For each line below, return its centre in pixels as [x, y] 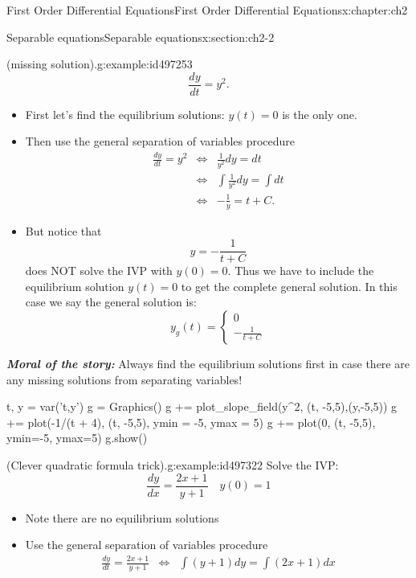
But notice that [63, 230]
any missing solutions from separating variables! [124, 379]
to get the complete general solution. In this [289, 286]
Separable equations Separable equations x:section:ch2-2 [141, 37]
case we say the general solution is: [111, 302]
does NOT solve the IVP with [99, 271]
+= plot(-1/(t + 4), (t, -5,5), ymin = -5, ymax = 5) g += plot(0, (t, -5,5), [191, 422]
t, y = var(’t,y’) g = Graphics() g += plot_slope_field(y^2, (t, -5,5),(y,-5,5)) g [202, 406]
